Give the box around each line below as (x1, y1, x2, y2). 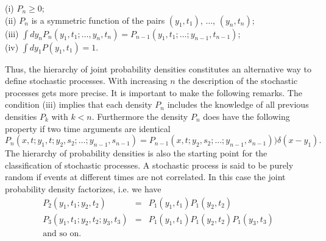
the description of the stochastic (178, 74, 298, 87)
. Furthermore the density (91, 110, 188, 122)
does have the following (203, 110, 290, 122)
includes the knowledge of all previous (167, 98, 309, 111)
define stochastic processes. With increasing (5, 74, 168, 87)
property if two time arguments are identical (5, 122, 171, 134)
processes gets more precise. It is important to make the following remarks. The (5, 86, 302, 99)
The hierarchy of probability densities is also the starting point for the (5, 147, 268, 159)
